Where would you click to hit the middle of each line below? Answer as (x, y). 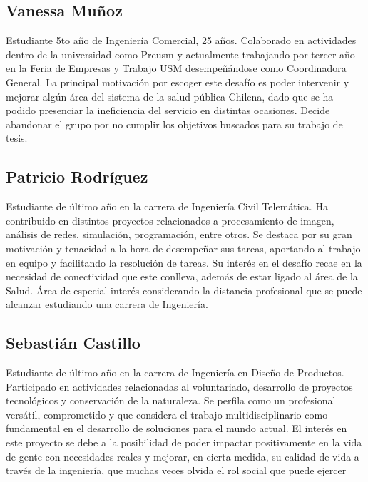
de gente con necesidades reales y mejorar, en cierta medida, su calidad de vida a (183, 456)
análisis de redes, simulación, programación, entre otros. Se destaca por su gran (179, 234)
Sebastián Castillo (73, 343)
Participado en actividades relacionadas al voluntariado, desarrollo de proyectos (179, 386)
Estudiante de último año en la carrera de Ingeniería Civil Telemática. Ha (167, 206)
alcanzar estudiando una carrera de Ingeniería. (107, 304)
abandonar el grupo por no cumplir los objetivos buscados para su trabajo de (174, 124)
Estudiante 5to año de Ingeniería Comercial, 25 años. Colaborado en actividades (181, 40)
